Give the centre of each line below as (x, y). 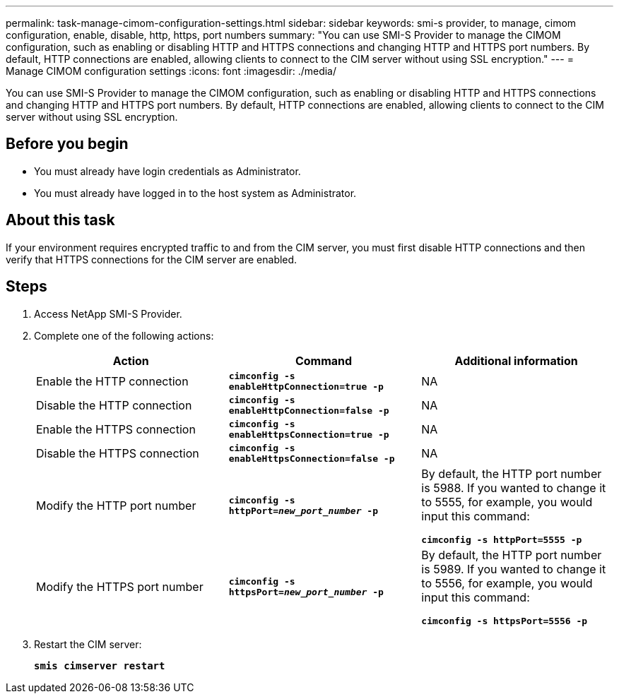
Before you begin (67, 144)
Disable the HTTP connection (114, 405)
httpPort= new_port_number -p (303, 511)
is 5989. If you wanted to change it (514, 569)
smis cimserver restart (100, 665)
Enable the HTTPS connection (116, 429)
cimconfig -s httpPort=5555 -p (502, 539)
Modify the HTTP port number (116, 506)
